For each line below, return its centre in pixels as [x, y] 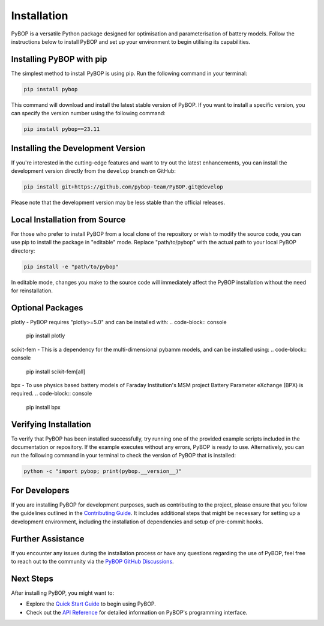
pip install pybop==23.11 [62, 129]
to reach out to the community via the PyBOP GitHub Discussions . [92, 561]
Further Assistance [48, 539]
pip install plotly [46, 336]
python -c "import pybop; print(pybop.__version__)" [103, 471]
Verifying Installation [51, 424]
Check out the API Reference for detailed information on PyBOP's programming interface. [137, 612]
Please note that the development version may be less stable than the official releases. [118, 203]
